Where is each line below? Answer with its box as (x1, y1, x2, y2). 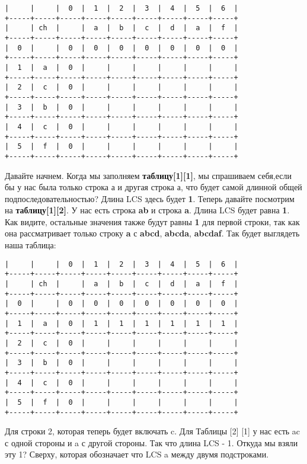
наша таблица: (5, 239, 56, 251)
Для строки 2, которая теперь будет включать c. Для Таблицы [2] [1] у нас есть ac (5, 425, 300, 437)
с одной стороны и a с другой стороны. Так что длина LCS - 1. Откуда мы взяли (5, 436, 298, 449)
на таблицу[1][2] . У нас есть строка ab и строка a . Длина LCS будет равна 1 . (5, 204, 290, 216)
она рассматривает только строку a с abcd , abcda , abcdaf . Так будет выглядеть (5, 227, 300, 239)
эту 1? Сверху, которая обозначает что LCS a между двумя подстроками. (5, 448, 269, 460)
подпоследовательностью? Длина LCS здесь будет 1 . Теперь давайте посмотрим (5, 192, 295, 204)
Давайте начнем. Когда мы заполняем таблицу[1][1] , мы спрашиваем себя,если (5, 169, 292, 181)
